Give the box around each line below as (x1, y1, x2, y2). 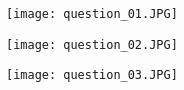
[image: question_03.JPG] (6, 68, 178, 83)
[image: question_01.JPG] (6, 7, 178, 21)
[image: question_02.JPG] (6, 37, 178, 52)
